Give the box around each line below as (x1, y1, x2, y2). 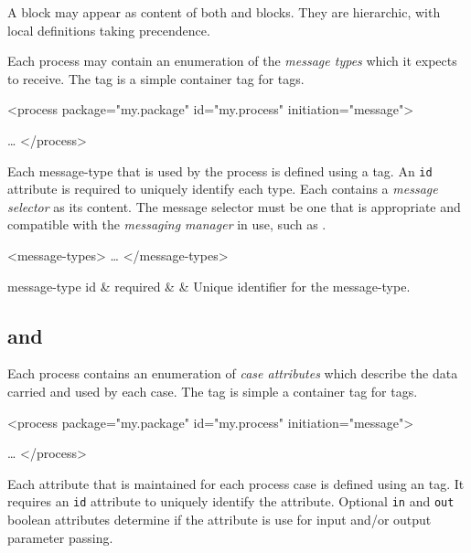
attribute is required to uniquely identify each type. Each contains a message (7, 179, 438, 198)
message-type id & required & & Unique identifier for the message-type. (7, 276, 411, 295)
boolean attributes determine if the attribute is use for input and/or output (7, 510, 432, 529)
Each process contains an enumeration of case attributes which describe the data (7, 364, 458, 383)
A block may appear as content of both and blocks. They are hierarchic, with (7, 3, 441, 21)
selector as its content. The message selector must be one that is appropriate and (7, 197, 461, 216)
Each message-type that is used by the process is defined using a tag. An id (7, 161, 433, 180)
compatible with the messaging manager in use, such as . (7, 215, 326, 234)
